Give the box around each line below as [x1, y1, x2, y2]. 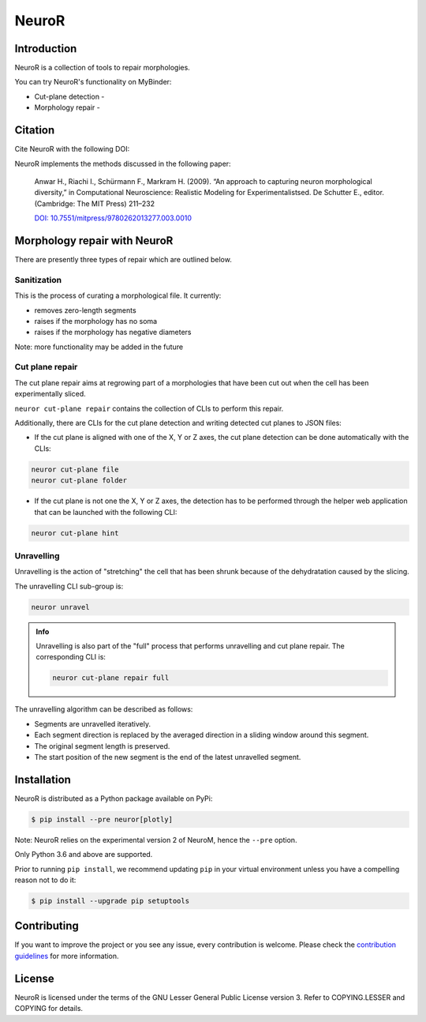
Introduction [14, 42, 77, 55]
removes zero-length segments [34, 305, 137, 315]
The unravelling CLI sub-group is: [14, 581, 124, 591]
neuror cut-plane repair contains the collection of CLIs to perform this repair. [14, 404, 284, 413]
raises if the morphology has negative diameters [34, 328, 192, 337]
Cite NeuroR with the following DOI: [14, 145, 130, 154]
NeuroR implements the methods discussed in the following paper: [14, 159, 232, 168]
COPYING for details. [14, 1004, 83, 1013]
